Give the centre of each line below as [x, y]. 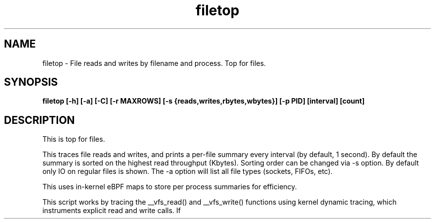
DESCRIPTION [39, 120]
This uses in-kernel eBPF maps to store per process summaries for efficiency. [170, 187]
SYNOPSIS [31, 82]
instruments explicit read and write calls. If [112, 211]
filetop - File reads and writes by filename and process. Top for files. [154, 63]
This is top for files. [74, 139]
